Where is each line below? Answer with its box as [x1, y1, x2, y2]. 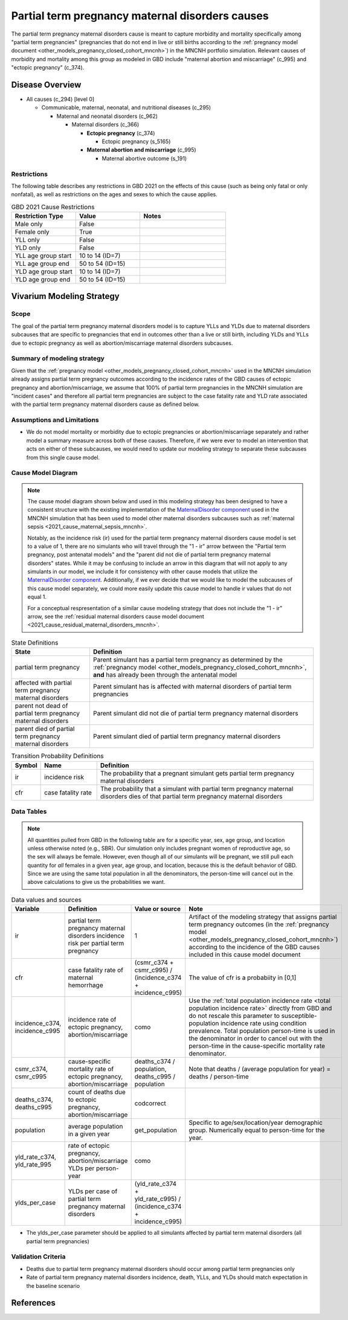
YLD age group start [14, 268, 72, 276]
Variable [14, 905, 40, 913]
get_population [134, 1126, 178, 1135]
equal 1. [27, 593, 47, 600]
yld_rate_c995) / [134, 1195, 181, 1203]
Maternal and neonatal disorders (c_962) [56, 112, 158, 120]
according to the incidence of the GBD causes [188, 943, 320, 951]
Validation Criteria [11, 1252, 66, 1261]
